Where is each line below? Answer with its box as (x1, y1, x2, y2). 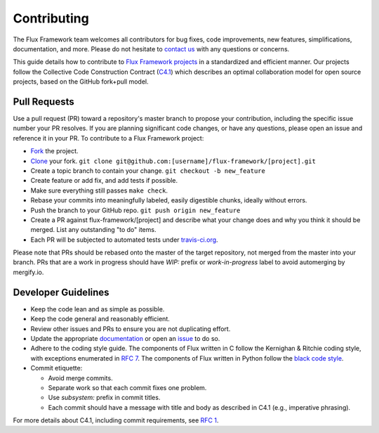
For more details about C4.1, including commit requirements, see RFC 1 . (13, 416, 219, 425)
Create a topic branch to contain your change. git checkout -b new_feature (30, 166, 266, 175)
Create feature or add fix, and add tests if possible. (30, 176, 178, 185)
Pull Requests (13, 96, 74, 108)
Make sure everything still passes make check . (30, 186, 168, 195)
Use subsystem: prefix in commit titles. (48, 394, 161, 402)
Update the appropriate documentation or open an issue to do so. (30, 334, 220, 342)
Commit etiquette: (30, 364, 83, 373)
